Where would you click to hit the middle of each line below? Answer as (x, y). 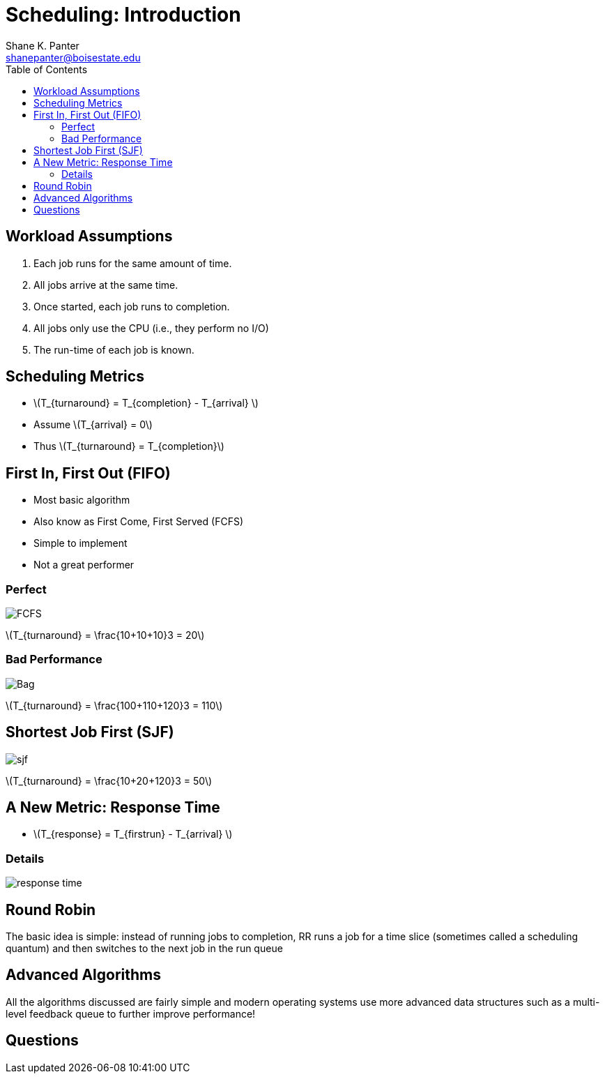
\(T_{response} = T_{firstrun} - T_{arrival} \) (133, 834)
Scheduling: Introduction (123, 15)
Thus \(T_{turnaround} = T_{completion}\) (129, 446)
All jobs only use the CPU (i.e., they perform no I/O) (151, 328)
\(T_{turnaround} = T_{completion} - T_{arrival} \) (146, 403)
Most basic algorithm (82, 500)
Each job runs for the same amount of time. (133, 263)
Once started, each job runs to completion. (132, 306)
